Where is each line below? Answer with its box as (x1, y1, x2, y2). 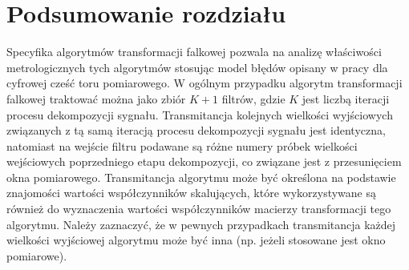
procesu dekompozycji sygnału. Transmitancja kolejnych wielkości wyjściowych (6, 106, 393, 123)
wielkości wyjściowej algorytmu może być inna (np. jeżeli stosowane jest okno (6, 232, 386, 248)
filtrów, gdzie (221, 90, 285, 107)
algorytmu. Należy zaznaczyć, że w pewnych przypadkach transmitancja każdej (6, 216, 396, 232)
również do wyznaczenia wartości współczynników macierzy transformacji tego (6, 200, 391, 217)
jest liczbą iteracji (302, 90, 390, 107)
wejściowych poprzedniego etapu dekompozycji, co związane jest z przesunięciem (6, 153, 402, 170)
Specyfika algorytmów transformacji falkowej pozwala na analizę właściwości (6, 43, 382, 60)
